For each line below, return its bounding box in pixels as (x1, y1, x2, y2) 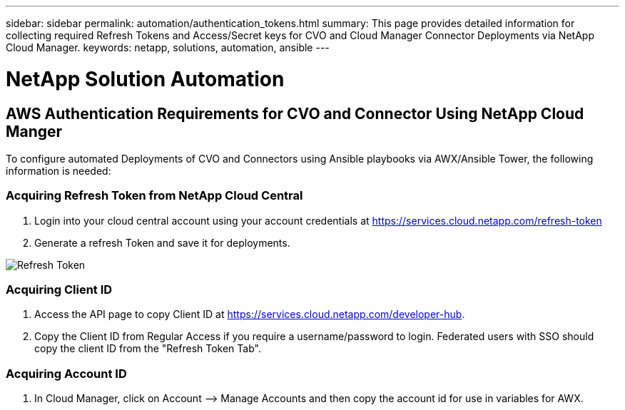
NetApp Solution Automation (6, 66, 285, 91)
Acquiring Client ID (6, 282, 113, 297)
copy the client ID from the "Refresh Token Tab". (34, 342, 261, 355)
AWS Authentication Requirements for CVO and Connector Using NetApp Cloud (6, 104, 584, 123)
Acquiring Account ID (6, 366, 127, 381)
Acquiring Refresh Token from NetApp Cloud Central (6, 188, 303, 203)
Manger (6, 122, 63, 140)
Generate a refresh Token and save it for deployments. (34, 236, 290, 249)
